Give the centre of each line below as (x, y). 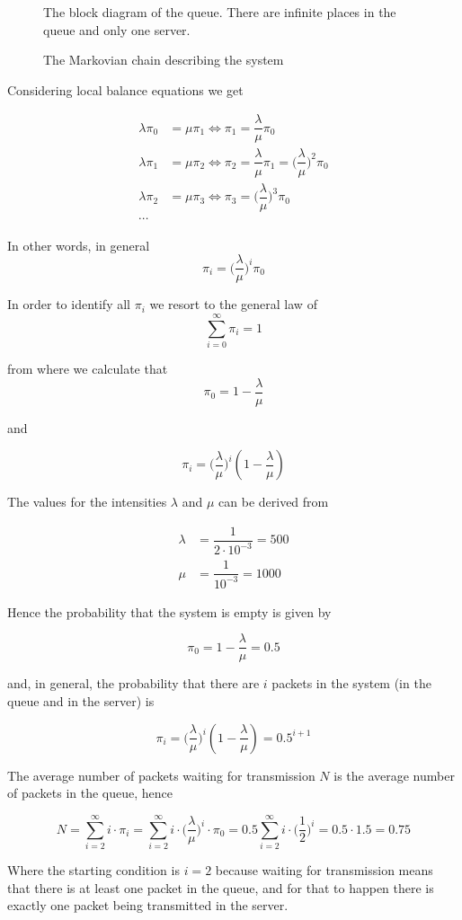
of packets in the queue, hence (90, 793)
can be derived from (274, 502)
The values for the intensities (87, 502)
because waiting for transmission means (324, 869)
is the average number (394, 775)
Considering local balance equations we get (125, 89)
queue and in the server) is (81, 701)
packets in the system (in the (351, 683)
